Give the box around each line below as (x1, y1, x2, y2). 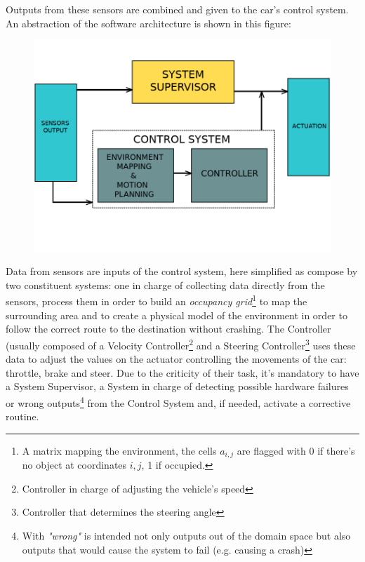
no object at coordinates (22, 457, 127, 472)
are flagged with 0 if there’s (237, 443, 355, 457)
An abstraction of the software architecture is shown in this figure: (6, 15, 291, 30)
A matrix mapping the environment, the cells (22, 443, 217, 457)
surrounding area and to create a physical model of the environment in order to (6, 307, 347, 322)
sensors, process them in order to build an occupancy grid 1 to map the (6, 292, 307, 309)
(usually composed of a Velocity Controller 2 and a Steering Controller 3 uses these (6, 335, 356, 352)
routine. (6, 409, 39, 424)
